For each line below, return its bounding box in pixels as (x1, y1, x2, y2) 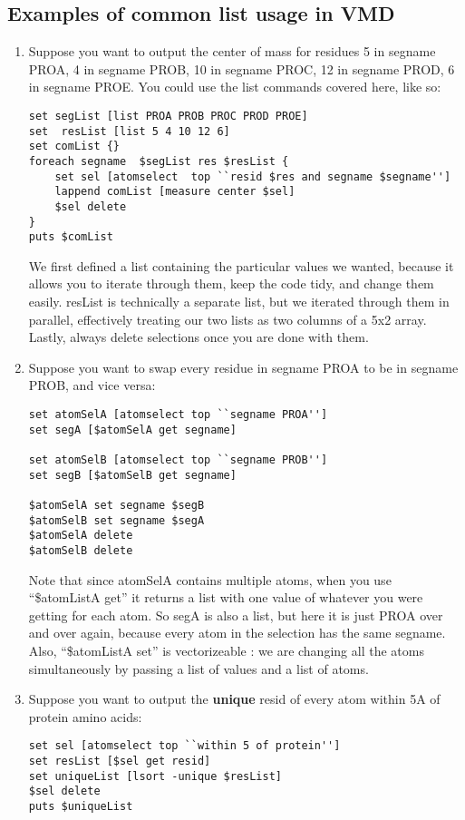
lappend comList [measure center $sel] (54, 185, 295, 199)
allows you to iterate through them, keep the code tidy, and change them (28, 274, 434, 293)
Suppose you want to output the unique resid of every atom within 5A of (28, 689, 441, 708)
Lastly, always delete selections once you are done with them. (28, 327, 369, 347)
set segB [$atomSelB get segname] (28, 468, 237, 482)
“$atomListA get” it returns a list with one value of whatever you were (28, 588, 423, 607)
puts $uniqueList (28, 799, 133, 813)
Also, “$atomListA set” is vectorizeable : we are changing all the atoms (28, 640, 424, 659)
